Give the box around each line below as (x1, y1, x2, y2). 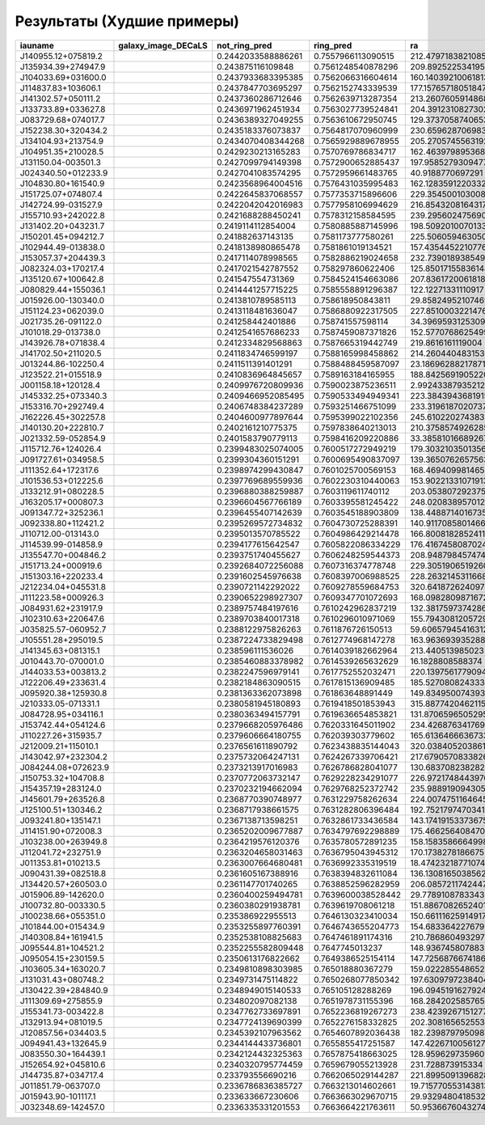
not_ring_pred (217, 40, 272, 51)
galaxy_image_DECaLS (118, 40, 208, 51)
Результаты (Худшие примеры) (15, 12, 240, 30)
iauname (19, 40, 54, 51)
